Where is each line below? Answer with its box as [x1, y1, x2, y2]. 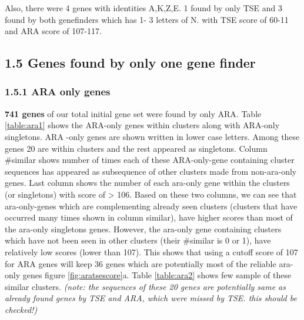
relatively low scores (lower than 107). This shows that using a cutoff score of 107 [5, 245, 298, 258]
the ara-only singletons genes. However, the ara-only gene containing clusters [5, 222, 282, 235]
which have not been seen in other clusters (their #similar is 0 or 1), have [5, 234, 271, 246]
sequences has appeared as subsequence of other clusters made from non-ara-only [5, 165, 297, 177]
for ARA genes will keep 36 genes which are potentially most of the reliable [5, 257, 276, 269]
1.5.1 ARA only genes [5, 84, 111, 99]
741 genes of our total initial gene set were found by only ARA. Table [5, 107, 262, 119]
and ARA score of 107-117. [5, 25, 102, 37]
